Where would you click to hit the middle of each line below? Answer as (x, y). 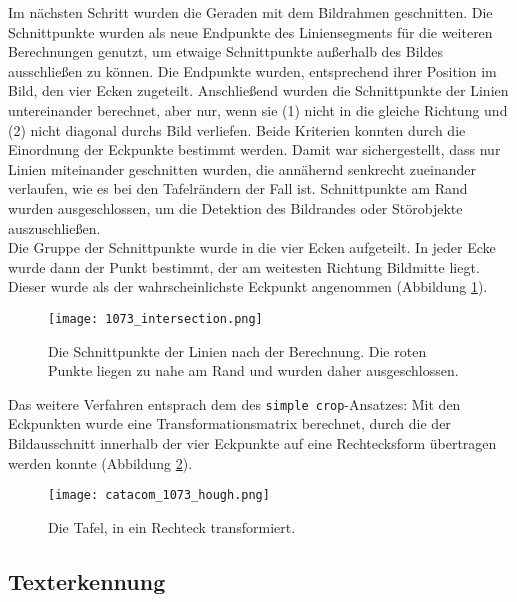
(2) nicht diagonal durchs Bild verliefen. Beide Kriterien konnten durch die (237, 129)
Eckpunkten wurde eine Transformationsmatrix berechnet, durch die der (229, 423)
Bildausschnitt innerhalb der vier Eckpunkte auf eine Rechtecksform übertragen (252, 443)
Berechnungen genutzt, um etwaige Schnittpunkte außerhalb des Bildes (226, 51)
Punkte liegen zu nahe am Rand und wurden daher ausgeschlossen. (253, 370)
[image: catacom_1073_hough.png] (159, 495)
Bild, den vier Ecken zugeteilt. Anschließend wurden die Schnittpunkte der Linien (258, 90)
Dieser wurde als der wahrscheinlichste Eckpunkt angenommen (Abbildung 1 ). (248, 286)
